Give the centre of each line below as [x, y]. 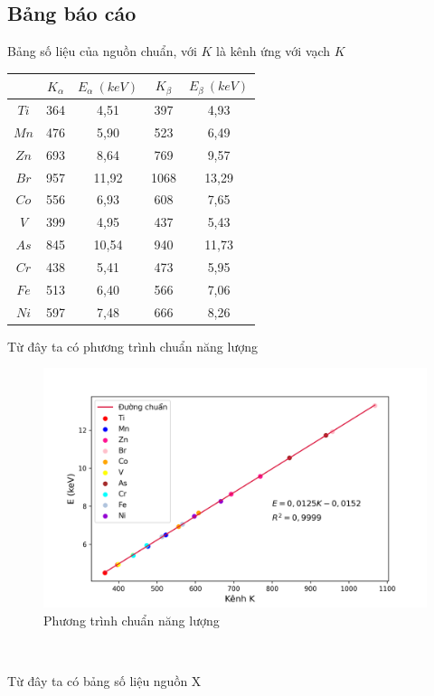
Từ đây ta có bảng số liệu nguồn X [104, 681]
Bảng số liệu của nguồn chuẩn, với [102, 51]
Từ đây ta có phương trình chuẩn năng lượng [132, 346]
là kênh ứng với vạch [274, 51]
